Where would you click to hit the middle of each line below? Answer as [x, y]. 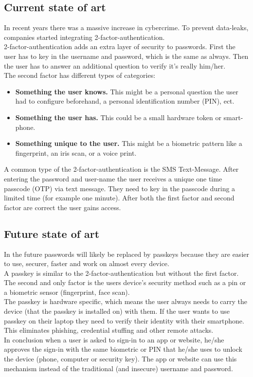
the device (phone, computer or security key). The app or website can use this [120, 359]
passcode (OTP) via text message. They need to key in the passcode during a [120, 188]
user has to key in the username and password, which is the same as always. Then [126, 56]
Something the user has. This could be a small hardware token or [118, 117]
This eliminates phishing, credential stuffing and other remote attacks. [109, 330]
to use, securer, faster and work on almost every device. [87, 263]
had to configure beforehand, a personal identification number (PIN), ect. [125, 101]
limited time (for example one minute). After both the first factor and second [119, 198]
